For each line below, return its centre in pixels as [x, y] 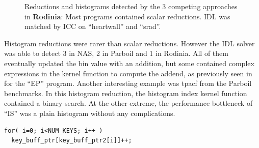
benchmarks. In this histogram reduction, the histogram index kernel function [126, 93]
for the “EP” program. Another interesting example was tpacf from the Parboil [128, 83]
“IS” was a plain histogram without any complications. [90, 113]
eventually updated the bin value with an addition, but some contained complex [129, 63]
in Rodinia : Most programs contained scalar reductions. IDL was [127, 16]
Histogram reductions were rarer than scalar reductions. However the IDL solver [129, 43]
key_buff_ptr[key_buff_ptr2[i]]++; [72, 141]
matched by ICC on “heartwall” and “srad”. [93, 26]
